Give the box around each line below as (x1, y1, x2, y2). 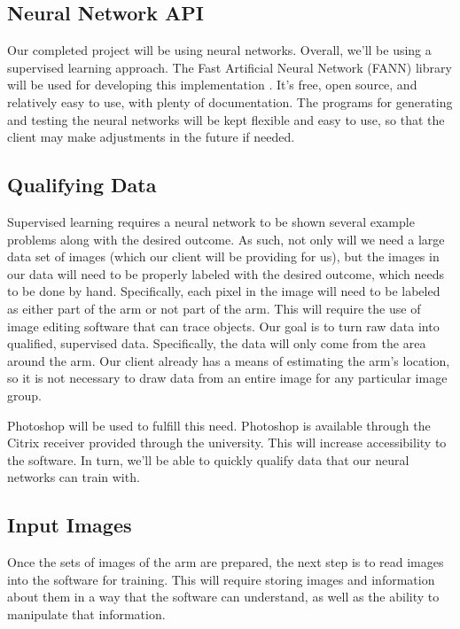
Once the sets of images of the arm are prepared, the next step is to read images (7, 553, 444, 571)
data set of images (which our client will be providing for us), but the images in (7, 247, 440, 266)
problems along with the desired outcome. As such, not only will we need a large (7, 229, 445, 248)
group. (7, 385, 42, 404)
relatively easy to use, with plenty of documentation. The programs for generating (7, 92, 453, 111)
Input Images (7, 511, 132, 539)
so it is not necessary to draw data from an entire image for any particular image (7, 369, 448, 387)
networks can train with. (7, 468, 140, 486)
